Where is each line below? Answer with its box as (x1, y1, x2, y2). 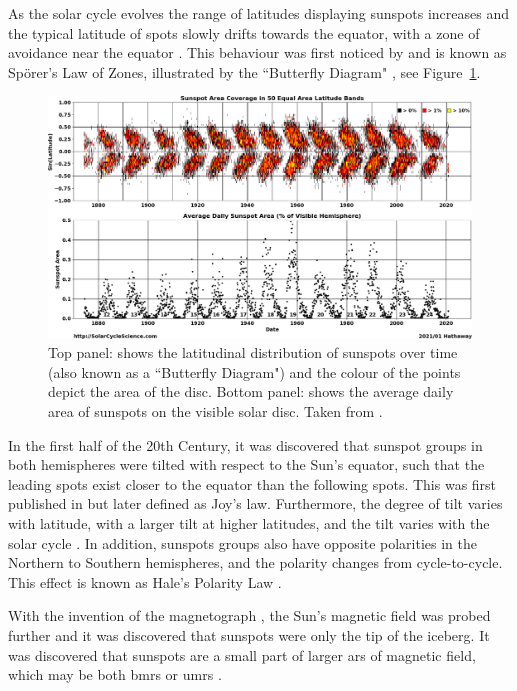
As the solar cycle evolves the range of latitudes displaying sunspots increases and (8, 3, 509, 23)
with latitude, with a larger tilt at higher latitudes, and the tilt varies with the (8, 512, 490, 533)
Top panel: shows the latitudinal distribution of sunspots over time (48, 342, 458, 363)
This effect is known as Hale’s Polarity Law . (8, 571, 282, 592)
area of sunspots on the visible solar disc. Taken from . (48, 400, 383, 421)
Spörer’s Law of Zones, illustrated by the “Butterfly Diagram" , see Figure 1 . (8, 61, 481, 82)
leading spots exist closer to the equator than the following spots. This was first (8, 473, 497, 494)
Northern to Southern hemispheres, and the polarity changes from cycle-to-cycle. (8, 552, 503, 573)
